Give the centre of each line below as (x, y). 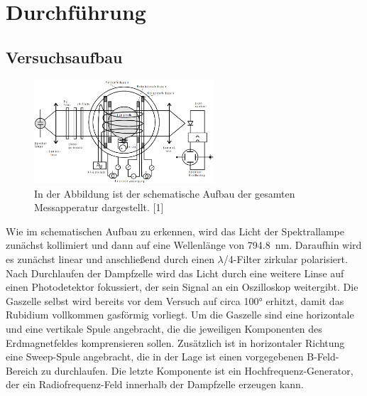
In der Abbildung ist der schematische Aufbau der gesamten (165, 193)
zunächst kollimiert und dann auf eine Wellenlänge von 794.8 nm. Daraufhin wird (184, 245)
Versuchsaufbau (64, 57)
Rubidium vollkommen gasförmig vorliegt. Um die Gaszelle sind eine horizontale (180, 315)
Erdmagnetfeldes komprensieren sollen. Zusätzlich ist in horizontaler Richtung (175, 342)
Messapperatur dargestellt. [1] (99, 207)
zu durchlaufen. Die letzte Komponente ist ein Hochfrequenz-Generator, (197, 370)
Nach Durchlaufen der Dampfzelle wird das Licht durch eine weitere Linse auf (175, 273)
